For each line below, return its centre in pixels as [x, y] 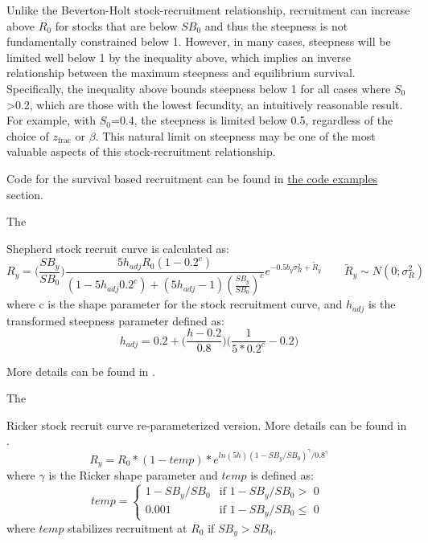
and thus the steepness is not [276, 25]
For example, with [51, 120]
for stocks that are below [116, 25]
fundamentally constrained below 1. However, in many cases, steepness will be [199, 41]
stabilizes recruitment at [128, 527]
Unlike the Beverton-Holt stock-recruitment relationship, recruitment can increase [208, 10]
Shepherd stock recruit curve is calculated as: [118, 248]
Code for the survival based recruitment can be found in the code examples [192, 178]
